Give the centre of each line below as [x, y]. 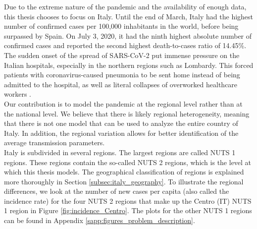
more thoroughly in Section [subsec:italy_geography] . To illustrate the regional [124, 181]
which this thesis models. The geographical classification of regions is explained [124, 172]
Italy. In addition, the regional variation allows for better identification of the [121, 133]
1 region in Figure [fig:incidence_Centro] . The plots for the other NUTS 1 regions [128, 210]
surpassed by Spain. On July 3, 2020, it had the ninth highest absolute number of [128, 35]
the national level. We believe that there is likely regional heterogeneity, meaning [127, 113]
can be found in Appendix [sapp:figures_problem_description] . [100, 220]
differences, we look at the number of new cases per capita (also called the [117, 191]
